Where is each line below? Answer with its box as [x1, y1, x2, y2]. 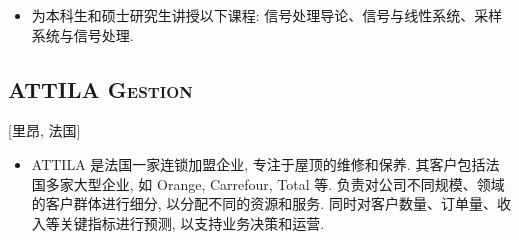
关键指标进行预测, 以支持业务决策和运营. [59, 212, 325, 233]
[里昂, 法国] [8, 120, 81, 141]
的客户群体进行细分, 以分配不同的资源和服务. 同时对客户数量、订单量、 [31, 193, 497, 214]
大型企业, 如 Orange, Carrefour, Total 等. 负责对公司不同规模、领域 [73, 173, 505, 194]
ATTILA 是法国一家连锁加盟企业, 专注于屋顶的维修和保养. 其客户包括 [31, 153, 486, 174]
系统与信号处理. [31, 24, 134, 45]
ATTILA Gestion [8, 73, 193, 104]
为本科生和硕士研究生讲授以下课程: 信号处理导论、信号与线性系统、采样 [31, 5, 503, 25]
